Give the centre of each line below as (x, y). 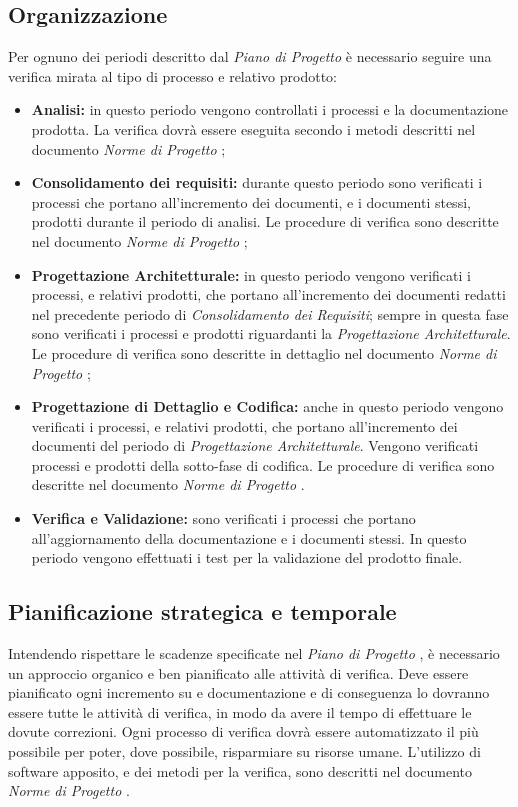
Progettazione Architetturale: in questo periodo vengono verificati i (251, 274)
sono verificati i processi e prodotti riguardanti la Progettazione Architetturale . (271, 333)
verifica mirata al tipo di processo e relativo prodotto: (172, 75)
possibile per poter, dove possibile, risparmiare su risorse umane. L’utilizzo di (244, 751)
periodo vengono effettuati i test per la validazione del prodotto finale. (247, 557)
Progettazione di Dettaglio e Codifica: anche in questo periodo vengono (267, 406)
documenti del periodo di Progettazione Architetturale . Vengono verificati (255, 445)
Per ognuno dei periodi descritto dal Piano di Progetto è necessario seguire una (250, 56)
